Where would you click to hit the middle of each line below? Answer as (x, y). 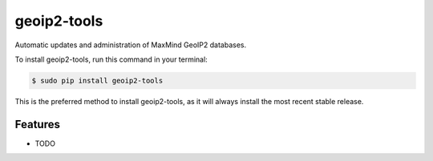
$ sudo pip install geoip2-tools (97, 80)
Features (37, 124)
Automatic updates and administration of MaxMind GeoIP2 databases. (131, 45)
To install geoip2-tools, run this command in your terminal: (111, 59)
